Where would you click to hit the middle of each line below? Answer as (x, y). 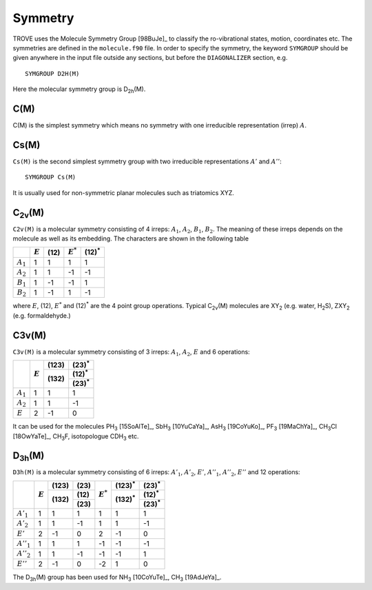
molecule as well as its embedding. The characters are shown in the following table (131, 238)
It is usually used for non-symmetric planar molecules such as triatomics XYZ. (123, 192)
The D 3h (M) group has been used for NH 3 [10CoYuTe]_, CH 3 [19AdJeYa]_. (117, 578)
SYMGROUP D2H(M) (52, 73)
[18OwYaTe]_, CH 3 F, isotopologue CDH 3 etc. (76, 437)
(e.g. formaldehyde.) (42, 315)
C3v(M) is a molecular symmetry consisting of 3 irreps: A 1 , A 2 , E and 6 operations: (132, 353)
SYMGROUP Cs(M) (51, 177)
